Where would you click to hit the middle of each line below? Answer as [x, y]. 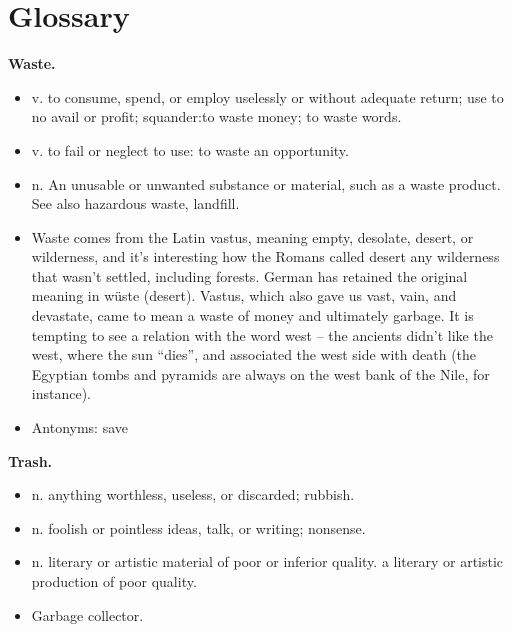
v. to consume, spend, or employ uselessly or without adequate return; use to [267, 96]
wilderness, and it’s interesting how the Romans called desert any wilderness [265, 256]
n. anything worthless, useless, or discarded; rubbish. [193, 494]
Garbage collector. [87, 614]
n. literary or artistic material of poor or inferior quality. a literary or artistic [267, 561]
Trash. [30, 460]
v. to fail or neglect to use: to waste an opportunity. [190, 149]
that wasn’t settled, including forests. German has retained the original [249, 275]
